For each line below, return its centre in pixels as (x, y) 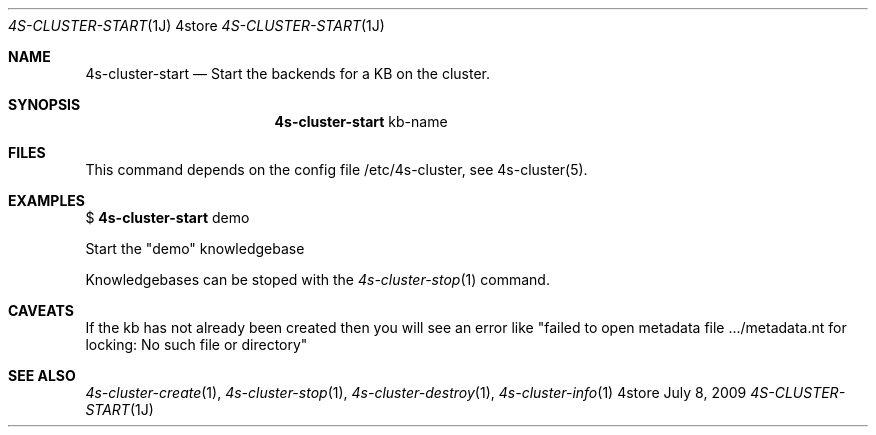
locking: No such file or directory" (196, 344)
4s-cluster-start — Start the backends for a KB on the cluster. (287, 73)
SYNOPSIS (44, 104)
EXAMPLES (46, 200)
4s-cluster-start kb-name (361, 121)
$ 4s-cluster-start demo (167, 217)
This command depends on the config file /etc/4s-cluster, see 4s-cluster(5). (336, 169)
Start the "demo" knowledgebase (195, 248)
